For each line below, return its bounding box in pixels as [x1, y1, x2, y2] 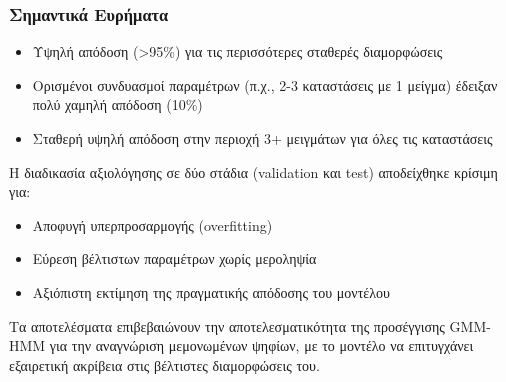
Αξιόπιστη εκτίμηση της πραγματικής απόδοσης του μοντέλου [32, 281, 390, 302]
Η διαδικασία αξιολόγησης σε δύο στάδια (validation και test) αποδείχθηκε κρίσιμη [9, 161, 498, 182]
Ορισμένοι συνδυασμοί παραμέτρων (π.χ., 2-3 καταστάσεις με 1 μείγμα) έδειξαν [32, 74, 498, 95]
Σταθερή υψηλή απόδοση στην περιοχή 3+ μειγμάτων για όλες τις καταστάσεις [32, 128, 493, 148]
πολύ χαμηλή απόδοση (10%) [32, 94, 203, 115]
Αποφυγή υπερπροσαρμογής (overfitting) [32, 214, 273, 235]
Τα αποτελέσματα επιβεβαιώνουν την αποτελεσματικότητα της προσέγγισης [9, 315, 445, 336]
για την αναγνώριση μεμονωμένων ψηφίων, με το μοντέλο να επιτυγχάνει [49, 335, 474, 356]
